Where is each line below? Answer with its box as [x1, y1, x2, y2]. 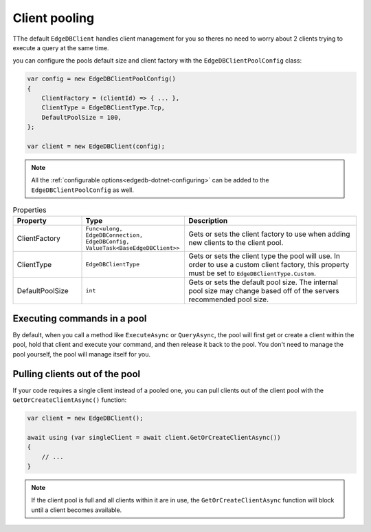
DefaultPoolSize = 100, [41, 114, 122, 121]
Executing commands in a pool [12, 313, 147, 324]
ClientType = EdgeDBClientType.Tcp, [41, 104, 165, 111]
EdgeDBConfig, [85, 237, 130, 245]
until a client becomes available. [31, 506, 122, 514]
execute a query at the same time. [12, 43, 109, 52]
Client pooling [12, 10, 95, 25]
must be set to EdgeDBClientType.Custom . [188, 268, 316, 278]
